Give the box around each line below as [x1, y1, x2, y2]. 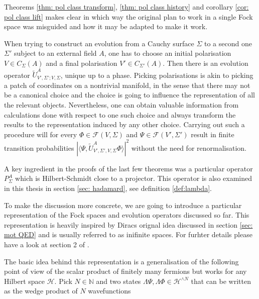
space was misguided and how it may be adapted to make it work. [4, 21, 208, 32]
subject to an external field [14, 48, 97, 58]
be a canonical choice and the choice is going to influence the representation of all [4, 89, 255, 100]
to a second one [204, 38, 252, 48]
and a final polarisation [46, 57, 117, 68]
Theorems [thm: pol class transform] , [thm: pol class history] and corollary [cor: [4, 2, 249, 12]
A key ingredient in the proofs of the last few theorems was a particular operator [4, 163, 253, 173]
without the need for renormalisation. [131, 142, 247, 153]
